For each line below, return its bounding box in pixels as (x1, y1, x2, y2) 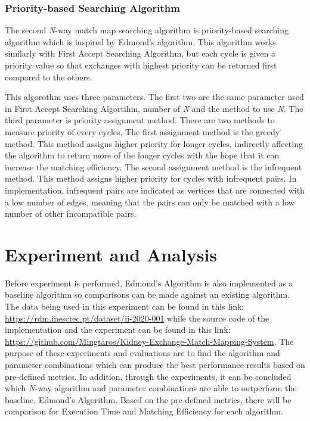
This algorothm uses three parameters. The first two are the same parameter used (5, 91, 304, 103)
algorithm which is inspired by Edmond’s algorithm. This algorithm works (5, 35, 276, 48)
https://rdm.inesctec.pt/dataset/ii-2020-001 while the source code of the (5, 311, 269, 324)
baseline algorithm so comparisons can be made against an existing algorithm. (5, 288, 290, 301)
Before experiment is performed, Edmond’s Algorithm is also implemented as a (5, 276, 293, 289)
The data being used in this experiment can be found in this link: (5, 300, 244, 313)
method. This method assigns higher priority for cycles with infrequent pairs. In (5, 172, 297, 185)
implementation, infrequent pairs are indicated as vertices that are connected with (5, 183, 305, 196)
